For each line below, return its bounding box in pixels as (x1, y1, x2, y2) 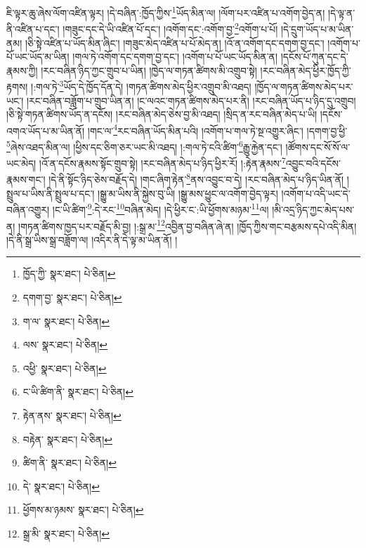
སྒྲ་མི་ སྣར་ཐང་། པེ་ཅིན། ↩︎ (22, 526, 110, 540)
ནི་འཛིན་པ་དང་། (6, 21, 60, 36)
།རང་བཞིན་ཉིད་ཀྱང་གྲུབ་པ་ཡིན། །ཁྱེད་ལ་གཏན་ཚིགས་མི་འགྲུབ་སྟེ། (41, 63, 257, 77)
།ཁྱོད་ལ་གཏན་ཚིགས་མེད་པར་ (254, 79, 353, 93)
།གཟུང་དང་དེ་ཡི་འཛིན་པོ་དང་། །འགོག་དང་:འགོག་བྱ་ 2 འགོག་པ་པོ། (63, 20, 278, 36)
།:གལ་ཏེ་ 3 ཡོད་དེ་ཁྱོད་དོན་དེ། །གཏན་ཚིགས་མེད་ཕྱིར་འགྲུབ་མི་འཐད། (31, 77, 251, 93)
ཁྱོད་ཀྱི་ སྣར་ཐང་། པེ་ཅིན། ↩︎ (22, 266, 116, 281)
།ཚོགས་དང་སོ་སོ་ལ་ (285, 139, 351, 154)
